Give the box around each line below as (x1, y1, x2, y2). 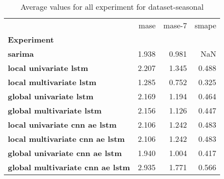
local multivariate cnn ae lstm (8, 133, 125, 144)
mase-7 (163, 20, 187, 31)
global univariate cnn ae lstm (8, 147, 122, 158)
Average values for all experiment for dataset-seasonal (20, 1, 204, 12)
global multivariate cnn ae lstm (8, 161, 130, 173)
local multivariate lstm (8, 76, 97, 88)
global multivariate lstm (8, 105, 102, 116)
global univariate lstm (8, 90, 94, 102)
